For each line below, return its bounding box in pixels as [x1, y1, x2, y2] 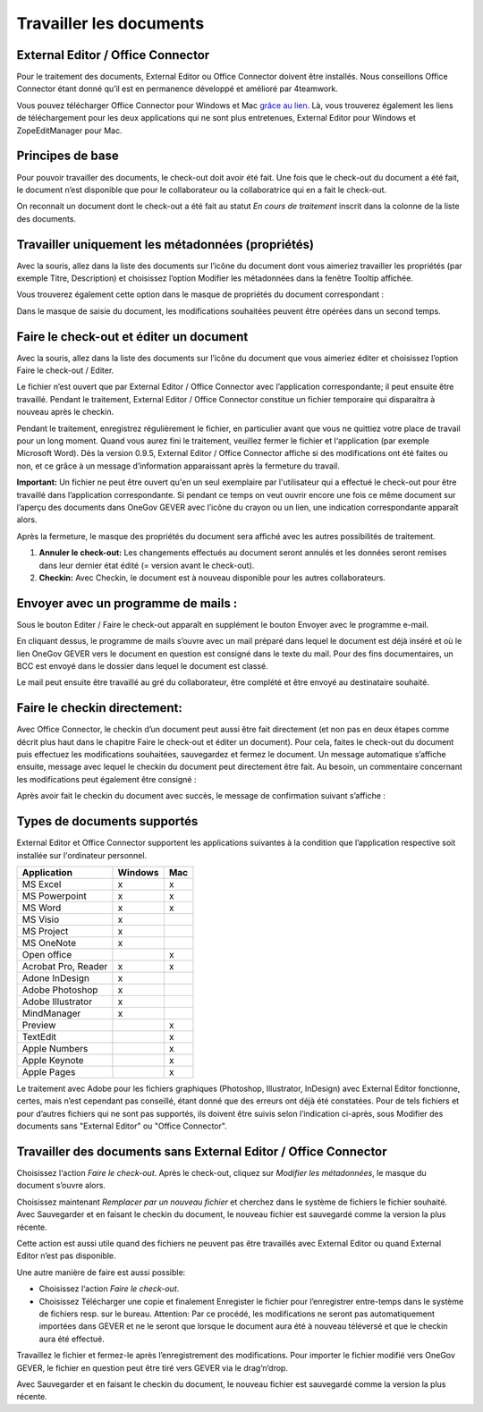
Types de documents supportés [16, 814, 199, 829]
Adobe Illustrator [21, 995, 93, 1008]
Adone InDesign [21, 971, 89, 984]
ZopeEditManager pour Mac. [16, 125, 123, 136]
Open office [21, 948, 72, 960]
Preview [21, 1019, 56, 1031]
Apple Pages [21, 1065, 76, 1078]
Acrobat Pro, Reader [21, 960, 108, 972]
